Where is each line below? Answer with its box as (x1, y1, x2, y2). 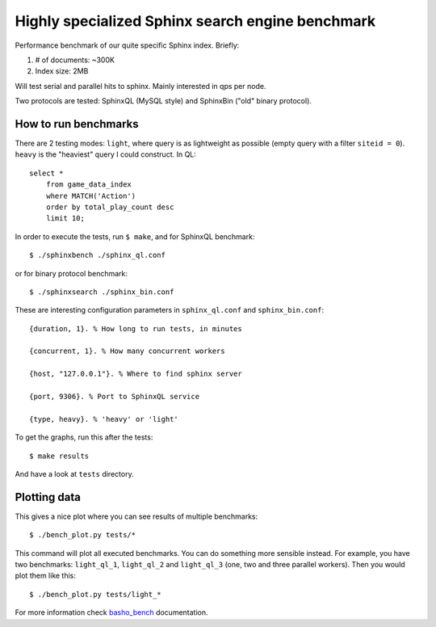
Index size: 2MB (35, 66, 89, 76)
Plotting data (15, 490, 81, 504)
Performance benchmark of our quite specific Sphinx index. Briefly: (15, 40, 240, 50)
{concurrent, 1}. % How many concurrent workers (29, 347, 225, 356)
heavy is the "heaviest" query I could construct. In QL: (15, 149, 197, 159)
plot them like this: (15, 570, 77, 581)
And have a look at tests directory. (15, 469, 134, 478)
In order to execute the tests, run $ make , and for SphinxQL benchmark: (15, 231, 255, 242)
